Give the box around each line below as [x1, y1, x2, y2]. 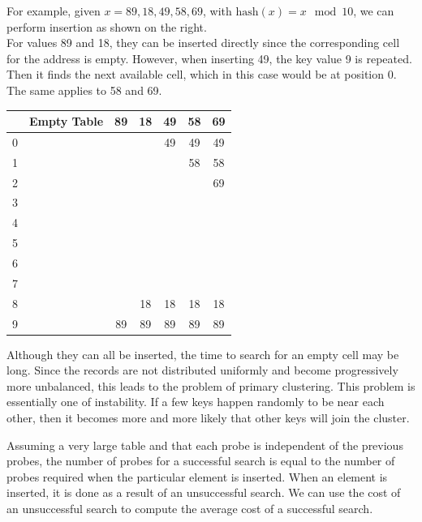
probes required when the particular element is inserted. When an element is [6, 468, 388, 485]
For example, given [6, 2, 101, 19]
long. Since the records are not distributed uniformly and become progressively [6, 362, 398, 379]
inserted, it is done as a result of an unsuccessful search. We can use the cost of [6, 484, 401, 501]
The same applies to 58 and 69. [6, 81, 162, 98]
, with [203, 2, 232, 19]
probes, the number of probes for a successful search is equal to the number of [6, 452, 395, 469]
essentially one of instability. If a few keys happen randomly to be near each [6, 393, 385, 410]
